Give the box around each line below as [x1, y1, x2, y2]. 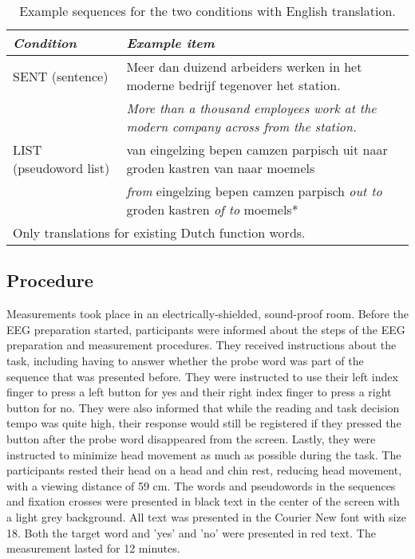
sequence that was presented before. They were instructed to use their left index [6, 368, 398, 384]
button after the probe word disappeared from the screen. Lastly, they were [6, 430, 376, 447]
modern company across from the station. [126, 117, 357, 136]
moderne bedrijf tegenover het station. [126, 76, 341, 94]
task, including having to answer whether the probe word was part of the [6, 352, 364, 368]
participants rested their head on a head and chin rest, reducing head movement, [6, 462, 402, 478]
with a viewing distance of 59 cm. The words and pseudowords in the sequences [6, 477, 396, 494]
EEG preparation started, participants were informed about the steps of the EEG [6, 321, 405, 337]
